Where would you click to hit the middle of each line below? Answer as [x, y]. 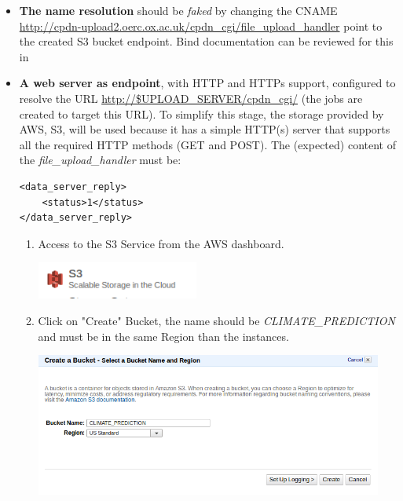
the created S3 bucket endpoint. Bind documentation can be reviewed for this [206, 41]
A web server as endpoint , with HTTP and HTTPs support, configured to [207, 83]
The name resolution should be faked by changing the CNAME [178, 10]
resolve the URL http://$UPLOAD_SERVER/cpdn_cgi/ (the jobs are [191, 98]
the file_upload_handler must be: [100, 160]
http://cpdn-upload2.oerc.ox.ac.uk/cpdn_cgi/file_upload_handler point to [201, 26]
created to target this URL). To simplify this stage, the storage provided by [201, 113]
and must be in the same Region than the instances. [163, 336]
